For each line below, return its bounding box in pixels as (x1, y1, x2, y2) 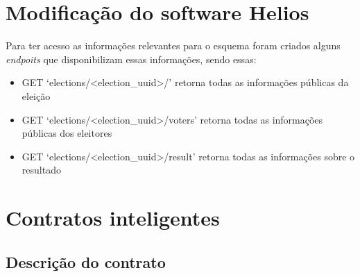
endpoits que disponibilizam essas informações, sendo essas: (6, 51, 257, 66)
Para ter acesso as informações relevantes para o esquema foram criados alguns (6, 38, 341, 53)
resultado (22, 162, 61, 177)
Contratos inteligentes (6, 203, 220, 232)
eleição (22, 88, 51, 103)
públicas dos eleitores (22, 126, 112, 140)
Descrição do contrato (6, 251, 166, 272)
